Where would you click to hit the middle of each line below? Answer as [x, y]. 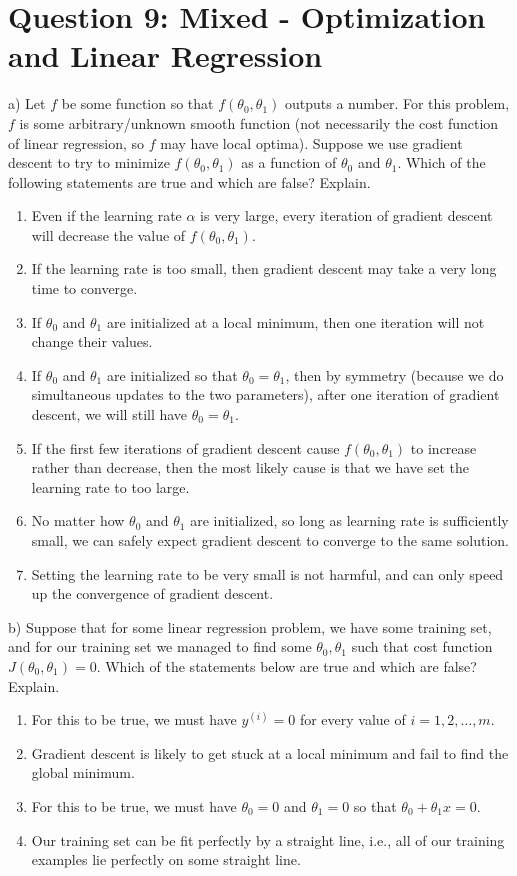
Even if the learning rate [106, 215]
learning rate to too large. [110, 486]
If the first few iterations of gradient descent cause [185, 447]
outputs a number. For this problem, [397, 103]
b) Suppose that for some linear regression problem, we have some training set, [250, 626]
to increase [443, 447]
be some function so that [137, 103]
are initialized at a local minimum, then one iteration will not [295, 321]
